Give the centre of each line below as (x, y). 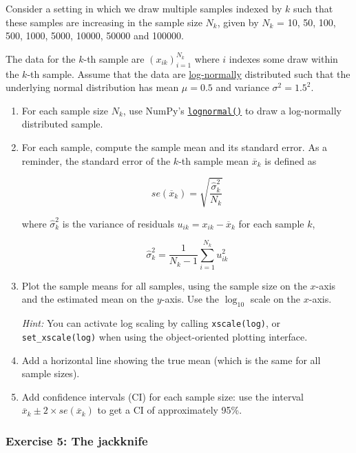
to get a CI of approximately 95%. (170, 410)
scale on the (275, 299)
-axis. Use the (190, 299)
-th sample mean (214, 160)
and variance (242, 87)
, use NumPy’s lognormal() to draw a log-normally (232, 110)
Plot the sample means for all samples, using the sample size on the (164, 285)
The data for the (41, 58)
